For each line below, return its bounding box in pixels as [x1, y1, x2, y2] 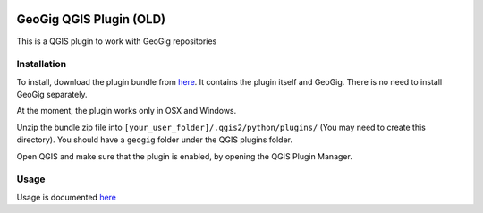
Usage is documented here [16, 192, 116, 202]
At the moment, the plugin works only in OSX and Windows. [16, 106, 237, 116]
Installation [16, 58, 67, 71]
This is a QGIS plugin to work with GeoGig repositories [16, 36, 217, 47]
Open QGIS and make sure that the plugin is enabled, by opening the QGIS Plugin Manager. [16, 150, 352, 161]
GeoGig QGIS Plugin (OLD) [16, 12, 165, 27]
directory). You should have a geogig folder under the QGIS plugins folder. [16, 134, 292, 145]
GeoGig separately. [16, 89, 88, 100]
